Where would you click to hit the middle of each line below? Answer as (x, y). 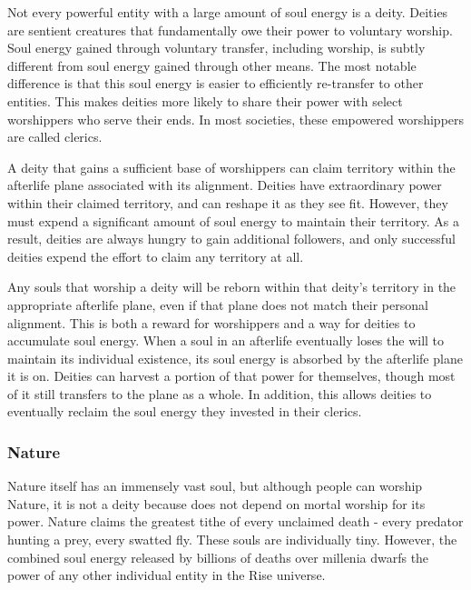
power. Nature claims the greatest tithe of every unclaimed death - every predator (235, 521)
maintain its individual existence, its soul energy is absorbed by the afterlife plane (235, 358)
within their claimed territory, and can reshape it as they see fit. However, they (228, 202)
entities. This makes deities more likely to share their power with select (205, 100)
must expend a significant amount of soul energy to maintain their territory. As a (233, 220)
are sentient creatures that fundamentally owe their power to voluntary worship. (230, 30)
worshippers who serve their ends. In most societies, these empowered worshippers (236, 119)
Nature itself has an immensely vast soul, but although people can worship (215, 486)
